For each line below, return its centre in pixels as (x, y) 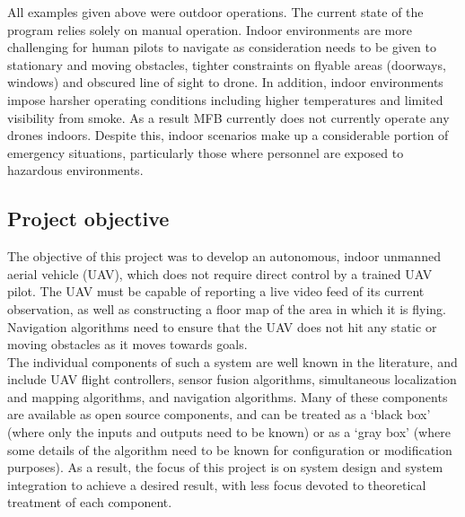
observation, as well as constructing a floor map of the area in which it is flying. (227, 308)
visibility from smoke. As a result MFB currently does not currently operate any (228, 117)
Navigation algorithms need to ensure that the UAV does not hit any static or (222, 326)
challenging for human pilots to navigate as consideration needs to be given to (222, 47)
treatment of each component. (90, 502)
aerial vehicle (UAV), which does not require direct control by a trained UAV (220, 273)
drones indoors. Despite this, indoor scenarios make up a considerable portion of (228, 135)
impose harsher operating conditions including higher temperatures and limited (225, 99)
